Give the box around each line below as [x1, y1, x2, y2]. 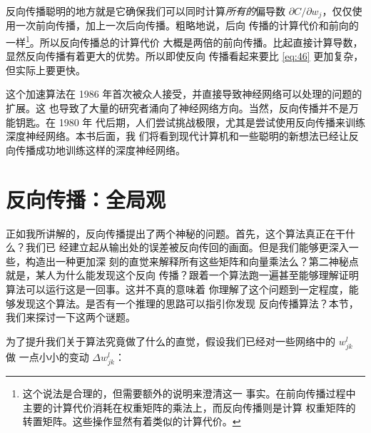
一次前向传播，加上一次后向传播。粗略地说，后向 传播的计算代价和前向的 [15, 18, 359, 33]
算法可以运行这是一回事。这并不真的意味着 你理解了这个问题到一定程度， [6, 281, 349, 296]
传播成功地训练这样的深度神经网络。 [15, 142, 185, 157]
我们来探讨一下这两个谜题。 [6, 310, 136, 325]
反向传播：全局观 [6, 184, 166, 213]
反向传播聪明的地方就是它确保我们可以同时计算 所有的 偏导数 [6, 4, 285, 18]
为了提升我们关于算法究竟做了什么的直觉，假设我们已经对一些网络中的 [6, 333, 335, 348]
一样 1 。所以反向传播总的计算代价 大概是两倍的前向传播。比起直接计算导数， [6, 33, 363, 49]
